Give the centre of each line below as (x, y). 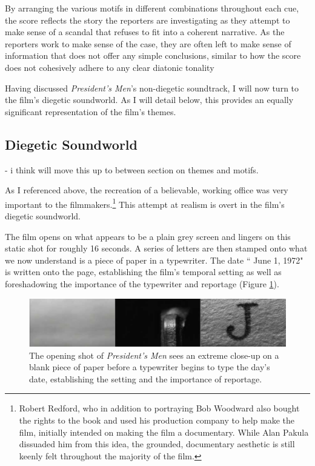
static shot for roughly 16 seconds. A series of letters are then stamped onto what (156, 248)
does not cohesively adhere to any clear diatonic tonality (110, 67)
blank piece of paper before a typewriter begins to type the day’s (150, 367)
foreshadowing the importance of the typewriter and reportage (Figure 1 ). (142, 283)
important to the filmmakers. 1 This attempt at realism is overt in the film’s (145, 203)
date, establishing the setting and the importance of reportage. (146, 378)
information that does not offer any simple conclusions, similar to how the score (153, 55)
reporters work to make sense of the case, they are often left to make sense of (148, 43)
